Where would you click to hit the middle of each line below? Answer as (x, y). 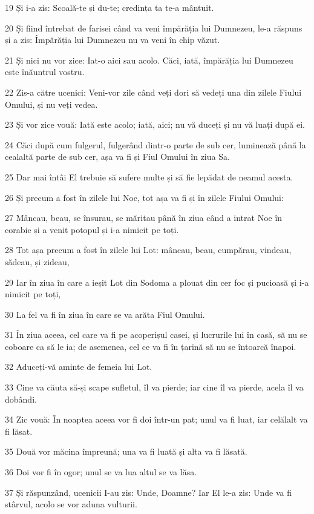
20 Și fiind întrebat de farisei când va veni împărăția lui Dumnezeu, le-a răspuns (154, 28)
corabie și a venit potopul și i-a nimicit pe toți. (92, 229)
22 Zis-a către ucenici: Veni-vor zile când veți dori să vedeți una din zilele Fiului (153, 92)
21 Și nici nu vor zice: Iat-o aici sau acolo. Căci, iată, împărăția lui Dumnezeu (149, 60)
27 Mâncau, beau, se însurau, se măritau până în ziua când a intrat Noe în (144, 218)
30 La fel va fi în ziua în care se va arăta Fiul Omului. (105, 314)
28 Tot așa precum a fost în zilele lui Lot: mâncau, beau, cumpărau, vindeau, (148, 250)
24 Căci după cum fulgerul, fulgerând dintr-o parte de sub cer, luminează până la (155, 144)
